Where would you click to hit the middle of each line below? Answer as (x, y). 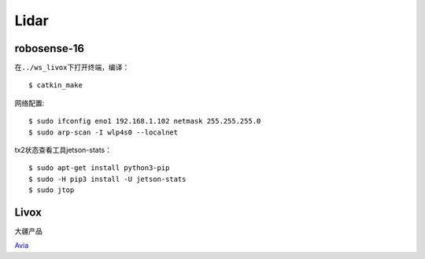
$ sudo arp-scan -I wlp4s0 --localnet (103, 132)
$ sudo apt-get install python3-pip (99, 168)
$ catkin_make (55, 85)
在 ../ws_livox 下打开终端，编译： (72, 68)
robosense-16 (50, 48)
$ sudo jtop (52, 190)
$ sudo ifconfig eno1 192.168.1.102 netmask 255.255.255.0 (145, 121)
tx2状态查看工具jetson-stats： (63, 150)
